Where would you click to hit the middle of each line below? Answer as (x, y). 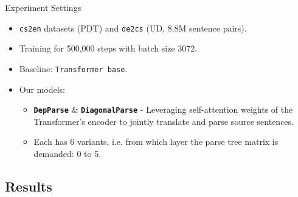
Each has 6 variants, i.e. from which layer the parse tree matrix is (156, 142)
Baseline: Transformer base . (73, 68)
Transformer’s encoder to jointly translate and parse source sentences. (164, 121)
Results (29, 186)
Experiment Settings (43, 7)
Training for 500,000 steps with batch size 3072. (108, 48)
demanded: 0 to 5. (68, 153)
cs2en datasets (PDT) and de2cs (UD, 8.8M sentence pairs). (133, 28)
